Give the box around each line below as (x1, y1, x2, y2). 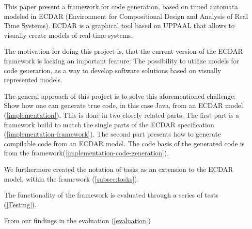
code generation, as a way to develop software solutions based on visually (4, 65, 221, 75)
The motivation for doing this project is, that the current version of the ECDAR (4, 46, 243, 56)
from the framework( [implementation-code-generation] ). (4, 148, 169, 158)
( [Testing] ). (4, 199, 37, 209)
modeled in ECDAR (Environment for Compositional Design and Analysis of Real (4, 11, 248, 21)
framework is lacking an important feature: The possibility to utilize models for (4, 55, 239, 65)
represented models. (4, 75, 63, 85)
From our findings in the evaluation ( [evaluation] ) (4, 215, 151, 226)
